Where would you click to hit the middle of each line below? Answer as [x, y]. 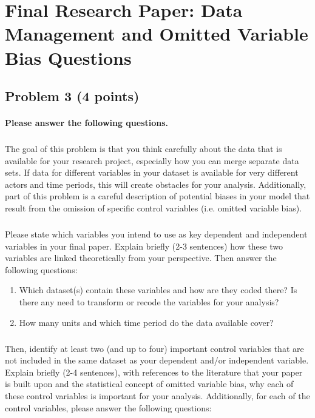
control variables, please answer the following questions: [108, 407]
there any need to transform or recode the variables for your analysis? [149, 302]
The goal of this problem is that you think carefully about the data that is [144, 149]
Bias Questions [68, 57]
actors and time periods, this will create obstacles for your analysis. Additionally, [156, 184]
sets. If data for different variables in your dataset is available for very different [152, 172]
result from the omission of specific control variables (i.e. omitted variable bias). [154, 208]
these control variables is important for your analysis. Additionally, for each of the [157, 395]
